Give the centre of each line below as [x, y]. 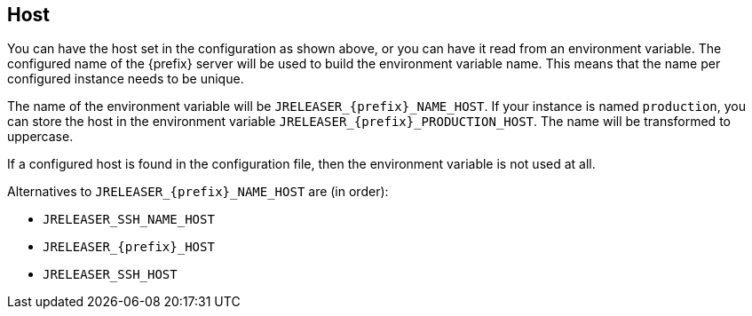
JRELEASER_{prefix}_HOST [129, 247]
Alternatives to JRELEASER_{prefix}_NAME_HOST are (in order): [198, 192]
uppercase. [40, 137]
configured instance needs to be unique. [126, 79]
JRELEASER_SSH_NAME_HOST [129, 220]
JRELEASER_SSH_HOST [110, 275]
